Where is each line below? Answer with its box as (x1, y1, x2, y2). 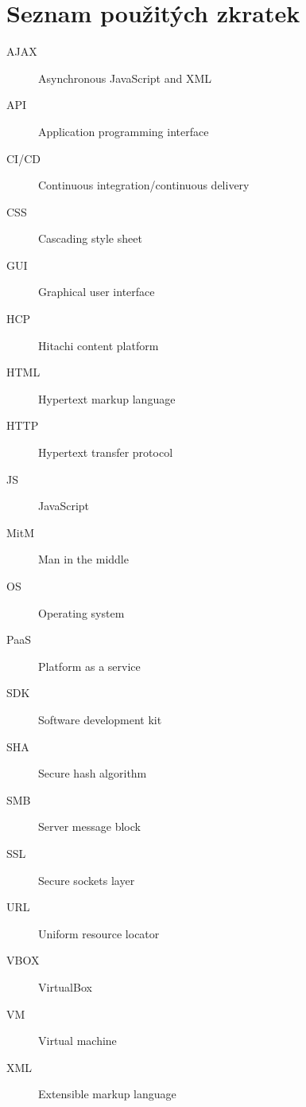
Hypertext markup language (38, 390, 176, 407)
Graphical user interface (38, 283, 155, 300)
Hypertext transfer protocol (38, 444, 173, 461)
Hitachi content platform (38, 337, 159, 353)
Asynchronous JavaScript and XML (38, 69, 212, 86)
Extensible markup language (38, 1086, 176, 1102)
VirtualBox (38, 978, 92, 995)
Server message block (38, 818, 141, 835)
